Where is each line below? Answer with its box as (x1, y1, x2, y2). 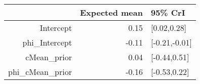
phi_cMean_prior (8, 66, 72, 77)
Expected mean (79, 7, 143, 18)
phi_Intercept (22, 36, 72, 48)
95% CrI (150, 7, 185, 18)
